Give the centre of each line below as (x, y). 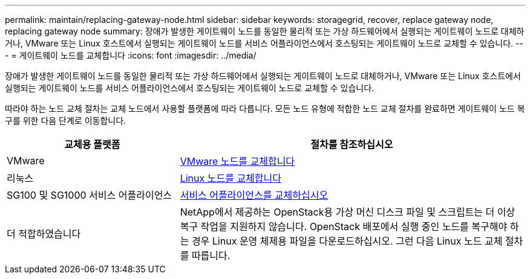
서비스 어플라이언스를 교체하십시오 (254, 195)
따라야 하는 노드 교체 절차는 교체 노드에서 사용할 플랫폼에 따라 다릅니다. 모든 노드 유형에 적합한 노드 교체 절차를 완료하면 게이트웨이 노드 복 (265, 108)
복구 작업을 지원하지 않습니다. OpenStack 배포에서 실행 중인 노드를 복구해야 (344, 226)
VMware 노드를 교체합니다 (237, 161)
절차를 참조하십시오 (352, 144)
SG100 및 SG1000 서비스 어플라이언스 (90, 195)
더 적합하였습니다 (44, 234)
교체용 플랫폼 (92, 144)
